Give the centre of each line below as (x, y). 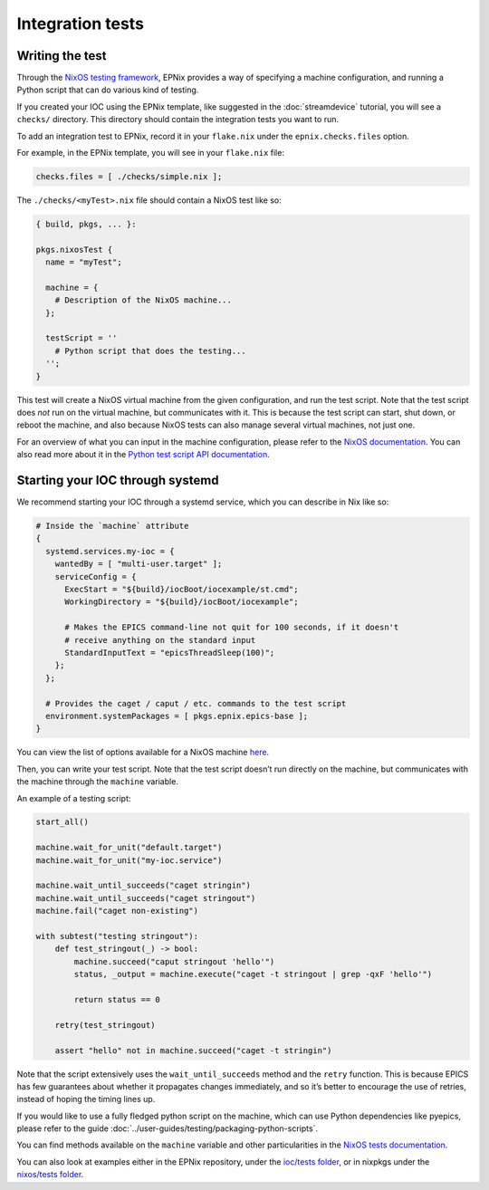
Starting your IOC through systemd (118, 480)
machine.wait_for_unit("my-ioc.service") (129, 860)
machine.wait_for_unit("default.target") (129, 848)
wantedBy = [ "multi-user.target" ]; (139, 564)
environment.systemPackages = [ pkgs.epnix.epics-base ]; (177, 716)
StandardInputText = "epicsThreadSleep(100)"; (170, 653)
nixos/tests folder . (50, 1175)
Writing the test (62, 56)
